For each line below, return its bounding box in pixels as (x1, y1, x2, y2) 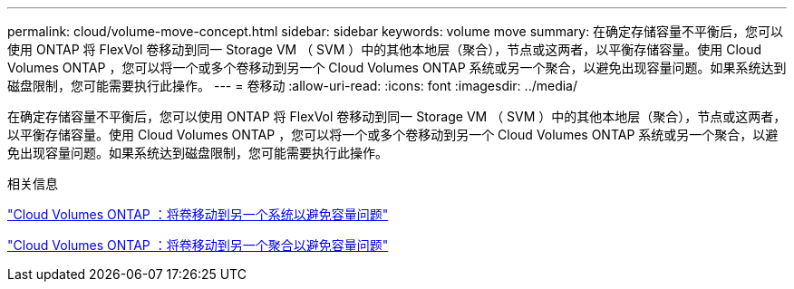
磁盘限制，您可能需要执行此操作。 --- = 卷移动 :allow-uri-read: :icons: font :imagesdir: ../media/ (7, 78, 578, 93)
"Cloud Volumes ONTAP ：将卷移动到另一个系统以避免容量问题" (7, 207, 389, 222)
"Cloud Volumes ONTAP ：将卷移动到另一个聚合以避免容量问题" (7, 237, 389, 253)
